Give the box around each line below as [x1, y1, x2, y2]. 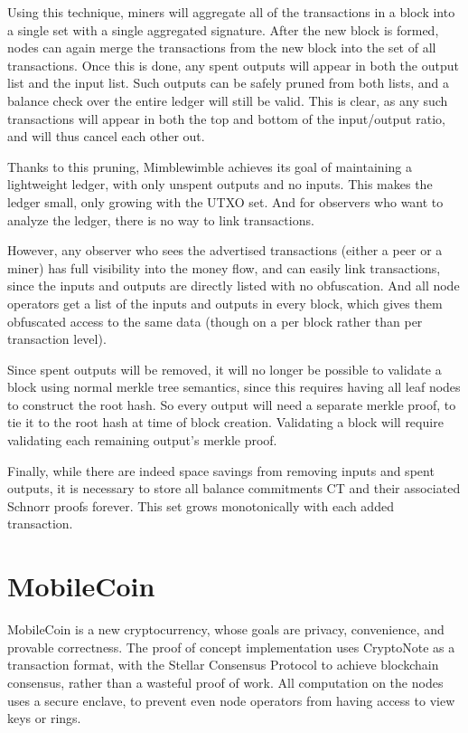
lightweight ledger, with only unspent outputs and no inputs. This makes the [7, 175, 433, 194]
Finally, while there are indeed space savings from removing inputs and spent [7, 461, 435, 480]
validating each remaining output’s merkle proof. [7, 431, 277, 450]
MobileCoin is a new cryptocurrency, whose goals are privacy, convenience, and [7, 620, 445, 639]
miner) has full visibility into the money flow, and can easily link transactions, [7, 258, 441, 277]
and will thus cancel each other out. [7, 127, 205, 146]
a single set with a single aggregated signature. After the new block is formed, [7, 20, 439, 39]
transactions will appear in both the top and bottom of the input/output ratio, [7, 109, 445, 128]
